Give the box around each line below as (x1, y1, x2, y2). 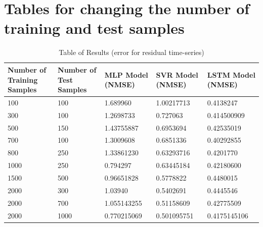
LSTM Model (207, 69, 255, 80)
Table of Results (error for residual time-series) (59, 47, 204, 58)
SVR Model (156, 69, 198, 80)
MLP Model (104, 69, 148, 80)
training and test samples (4, 18, 185, 38)
